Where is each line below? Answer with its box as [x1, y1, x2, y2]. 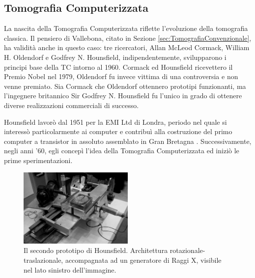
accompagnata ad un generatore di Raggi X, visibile [65, 254, 222, 265]
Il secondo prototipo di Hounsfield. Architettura [24, 245, 168, 255]
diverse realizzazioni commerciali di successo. [4, 100, 139, 110]
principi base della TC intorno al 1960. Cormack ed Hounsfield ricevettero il [4, 61, 233, 72]
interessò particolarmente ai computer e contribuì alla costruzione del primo [4, 126, 232, 137]
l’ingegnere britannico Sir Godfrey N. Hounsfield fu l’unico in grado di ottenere [4, 90, 242, 101]
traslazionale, [24, 254, 63, 265]
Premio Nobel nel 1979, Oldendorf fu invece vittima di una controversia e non [4, 71, 238, 82]
